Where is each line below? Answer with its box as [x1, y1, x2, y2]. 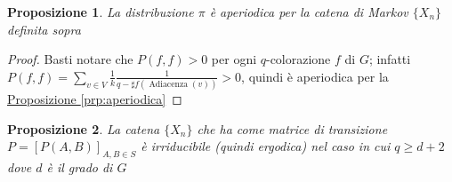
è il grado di [46, 158, 113, 177]
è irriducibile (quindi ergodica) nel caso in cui [141, 137, 391, 155]
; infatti [368, 50, 411, 68]
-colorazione [265, 50, 331, 68]
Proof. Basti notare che [7, 50, 133, 68]
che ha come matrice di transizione [197, 119, 388, 138]
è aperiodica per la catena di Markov [209, 3, 408, 20]
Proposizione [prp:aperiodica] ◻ [7, 90, 182, 108]
